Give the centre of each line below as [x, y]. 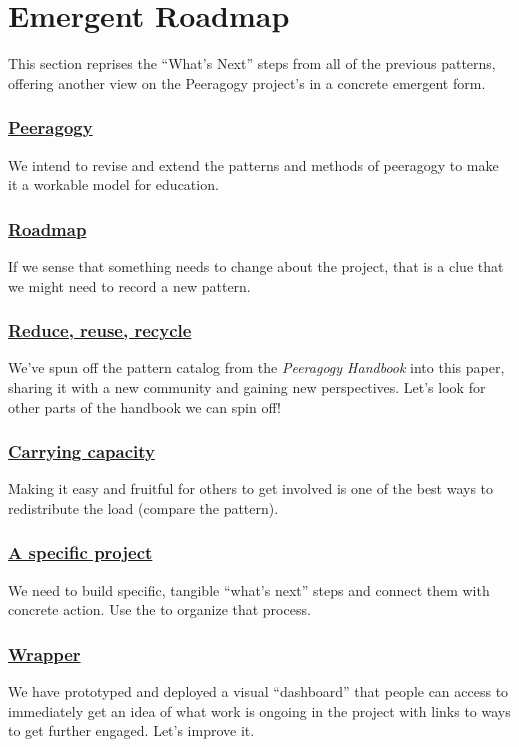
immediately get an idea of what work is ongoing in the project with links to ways [259, 710]
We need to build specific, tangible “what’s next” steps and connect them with [249, 589]
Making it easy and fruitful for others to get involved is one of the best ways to [251, 488]
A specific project [80, 552]
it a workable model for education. [113, 184]
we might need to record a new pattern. [129, 285]
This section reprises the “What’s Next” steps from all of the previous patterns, [252, 63]
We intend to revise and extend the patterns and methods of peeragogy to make [253, 164]
